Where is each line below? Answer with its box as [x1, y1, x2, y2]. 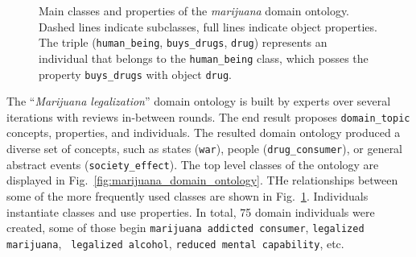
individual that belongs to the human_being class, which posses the [39, 49, 369, 66]
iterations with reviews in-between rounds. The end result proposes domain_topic [6, 108, 410, 125]
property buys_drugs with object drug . [39, 65, 232, 82]
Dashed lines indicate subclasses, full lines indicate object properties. [39, 18, 377, 35]
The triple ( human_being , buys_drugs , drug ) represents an [39, 34, 327, 51]
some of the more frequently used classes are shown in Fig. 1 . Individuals [6, 187, 369, 204]
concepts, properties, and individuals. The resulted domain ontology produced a [6, 124, 401, 141]
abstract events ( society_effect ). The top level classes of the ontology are [6, 155, 379, 172]
